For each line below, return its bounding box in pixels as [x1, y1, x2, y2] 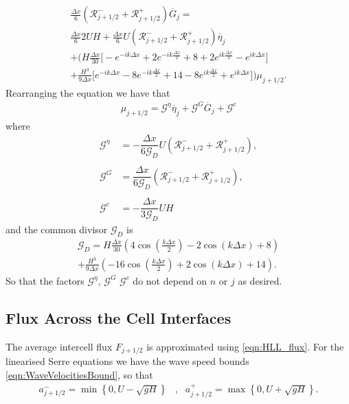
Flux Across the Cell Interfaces [5, 307, 232, 328]
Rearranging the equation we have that [5, 85, 170, 99]
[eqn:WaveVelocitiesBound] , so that [5, 367, 153, 381]
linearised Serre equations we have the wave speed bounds [5, 354, 249, 368]
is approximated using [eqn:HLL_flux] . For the [146, 339, 344, 353]
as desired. [238, 273, 282, 287]
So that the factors [5, 273, 85, 287]
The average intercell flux [5, 339, 113, 353]
